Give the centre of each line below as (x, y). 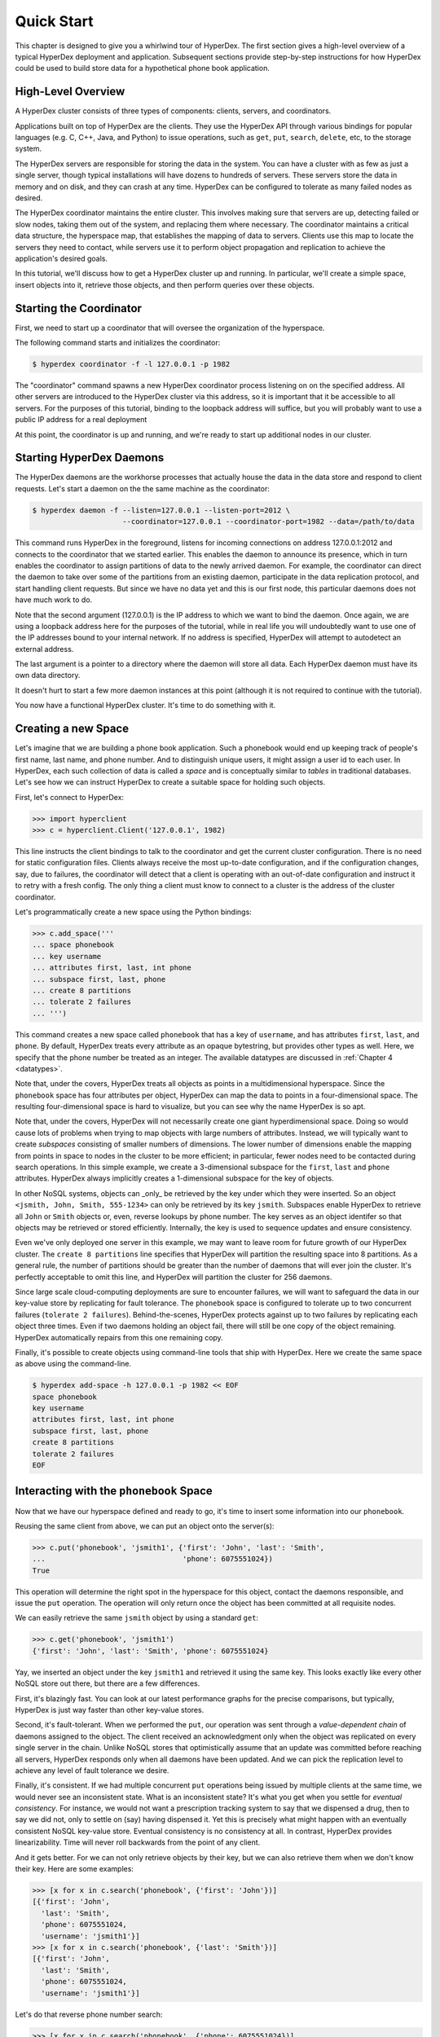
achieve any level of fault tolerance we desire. (92, 1770)
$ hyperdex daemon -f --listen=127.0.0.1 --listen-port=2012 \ (161, 510)
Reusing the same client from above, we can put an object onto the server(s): (145, 1526)
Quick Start (54, 21)
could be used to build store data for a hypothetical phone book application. (143, 68)
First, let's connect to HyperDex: (70, 797)
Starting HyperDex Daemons (90, 458)
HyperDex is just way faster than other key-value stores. (110, 1709)
